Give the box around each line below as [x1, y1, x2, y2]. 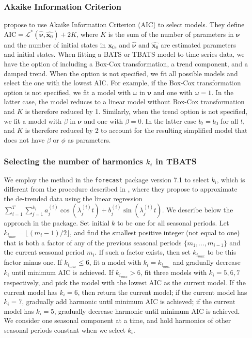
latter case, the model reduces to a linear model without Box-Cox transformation [4, 97, 245, 107]
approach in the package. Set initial [4, 218, 110, 228]
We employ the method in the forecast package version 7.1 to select [4, 174, 209, 184]
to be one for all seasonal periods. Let [117, 218, 229, 228]
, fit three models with [141, 267, 207, 277]
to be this [207, 247, 236, 257]
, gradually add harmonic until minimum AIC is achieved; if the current [22, 296, 236, 306]
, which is [217, 174, 245, 184]
